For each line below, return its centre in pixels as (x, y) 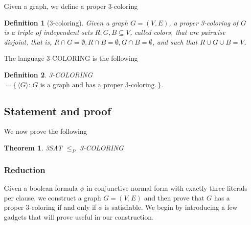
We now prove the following (46, 131)
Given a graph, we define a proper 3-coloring (71, 6)
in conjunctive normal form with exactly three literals (167, 187)
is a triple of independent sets (48, 32)
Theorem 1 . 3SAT (33, 147)
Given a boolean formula (41, 187)
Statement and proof (57, 111)
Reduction (25, 169)
